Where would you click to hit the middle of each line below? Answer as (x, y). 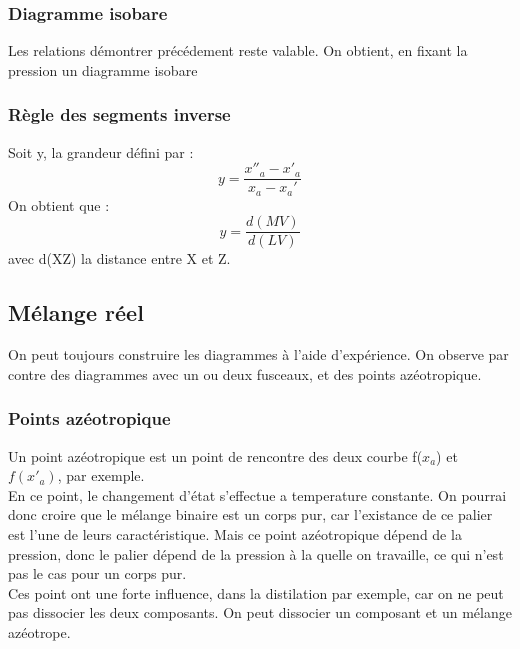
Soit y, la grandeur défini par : (101, 151)
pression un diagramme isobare (103, 69)
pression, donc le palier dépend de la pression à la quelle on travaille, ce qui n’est (256, 553)
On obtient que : (59, 204)
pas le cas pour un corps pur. (97, 573)
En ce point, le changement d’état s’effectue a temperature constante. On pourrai (257, 494)
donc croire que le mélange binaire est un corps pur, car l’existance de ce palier (250, 514)
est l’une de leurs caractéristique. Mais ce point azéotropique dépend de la (235, 533)
